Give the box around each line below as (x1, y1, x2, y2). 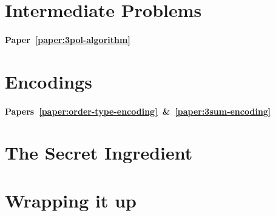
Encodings (5, 69, 92, 93)
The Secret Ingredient (5, 140, 193, 165)
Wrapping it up (5, 187, 136, 212)
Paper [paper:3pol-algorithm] (5, 33, 130, 46)
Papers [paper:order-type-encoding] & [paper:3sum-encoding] (5, 104, 271, 117)
